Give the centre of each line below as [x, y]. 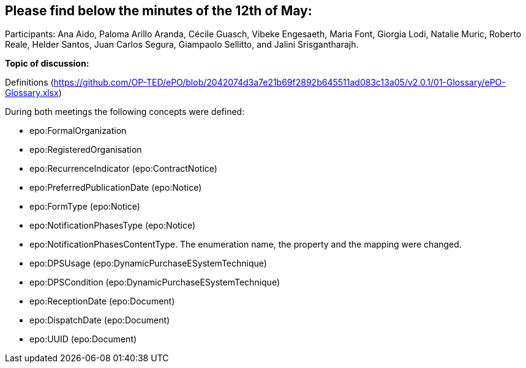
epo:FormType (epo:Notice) [85, 207]
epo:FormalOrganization [78, 131]
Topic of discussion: [47, 64]
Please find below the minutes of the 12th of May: [159, 11]
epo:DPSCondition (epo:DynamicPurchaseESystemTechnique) [155, 282]
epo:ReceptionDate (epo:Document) [102, 301]
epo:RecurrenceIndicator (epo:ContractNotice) [123, 169]
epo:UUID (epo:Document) [83, 339]
